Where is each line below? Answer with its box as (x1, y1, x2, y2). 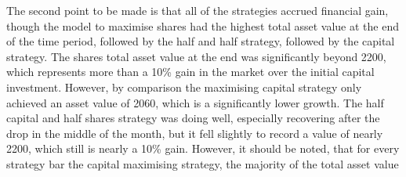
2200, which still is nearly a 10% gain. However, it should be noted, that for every (6, 140, 400, 157)
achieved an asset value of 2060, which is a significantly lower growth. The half (6, 94, 384, 110)
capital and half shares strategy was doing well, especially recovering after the (6, 110, 380, 126)
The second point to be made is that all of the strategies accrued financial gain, (6, 2, 389, 18)
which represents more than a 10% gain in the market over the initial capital (6, 63, 375, 80)
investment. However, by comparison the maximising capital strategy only (6, 78, 362, 95)
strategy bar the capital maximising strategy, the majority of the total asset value (6, 155, 399, 172)
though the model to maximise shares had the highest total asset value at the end (6, 17, 399, 34)
